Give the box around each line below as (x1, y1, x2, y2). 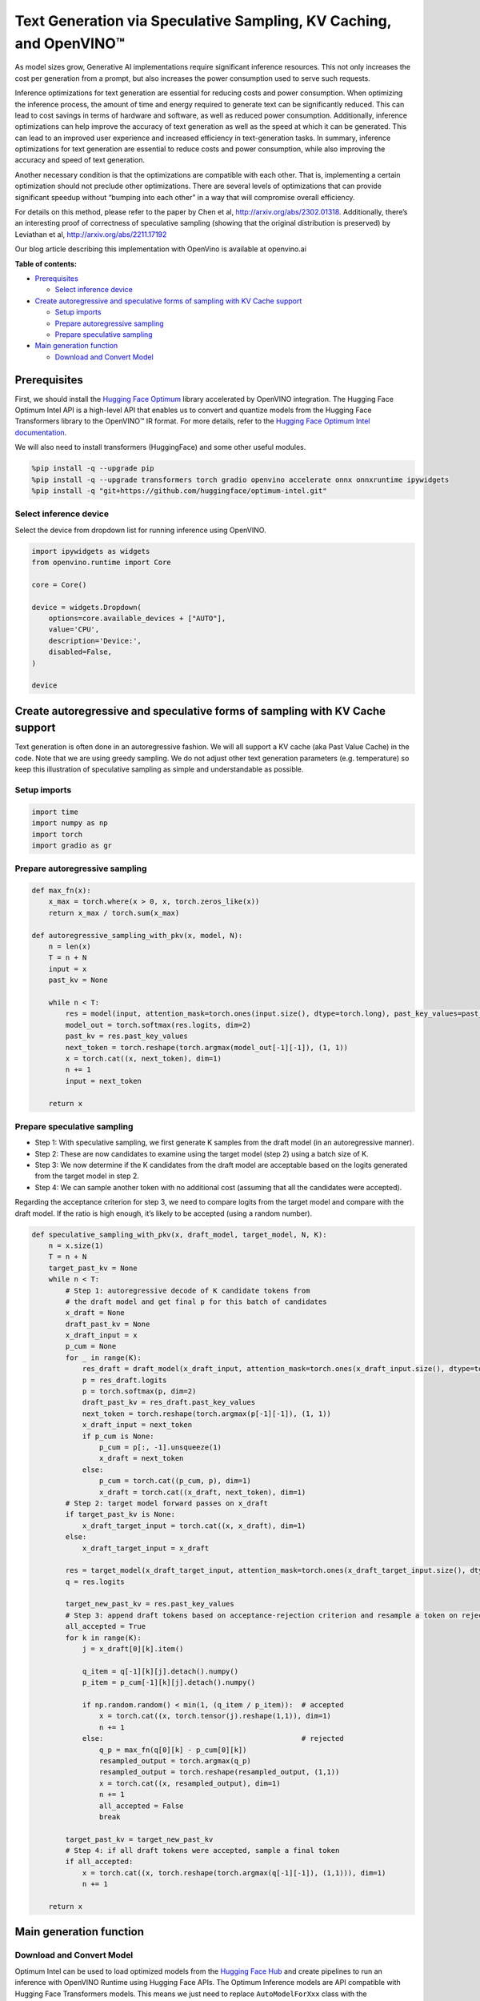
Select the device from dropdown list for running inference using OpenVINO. (14, 525, 267, 535)
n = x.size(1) (48, 1241, 104, 1250)
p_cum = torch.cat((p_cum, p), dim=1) (98, 1477, 251, 1486)
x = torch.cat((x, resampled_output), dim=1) (98, 1778, 281, 1788)
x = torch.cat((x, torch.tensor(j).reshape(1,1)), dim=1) (98, 1711, 332, 1721)
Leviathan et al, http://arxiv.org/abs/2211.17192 (14, 229, 167, 239)
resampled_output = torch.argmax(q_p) (98, 1756, 251, 1765)
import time (31, 807, 79, 816)
